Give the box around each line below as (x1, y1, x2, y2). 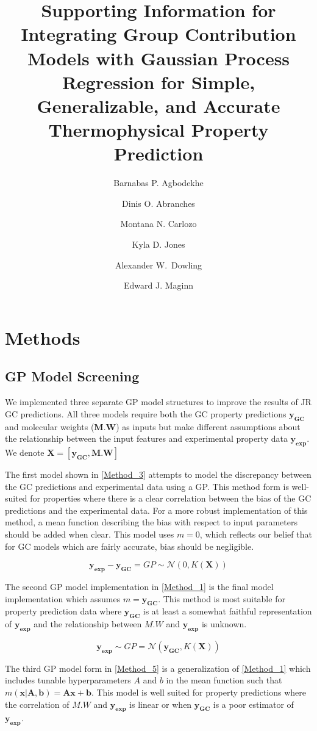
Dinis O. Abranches (122, 196, 195, 209)
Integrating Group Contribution (21, 21, 296, 46)
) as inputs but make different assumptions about (116, 420, 301, 433)
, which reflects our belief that (199, 527, 312, 540)
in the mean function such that (166, 674, 282, 686)
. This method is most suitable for (158, 592, 285, 605)
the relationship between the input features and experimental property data (5, 432, 288, 445)
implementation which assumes (5, 592, 121, 605)
